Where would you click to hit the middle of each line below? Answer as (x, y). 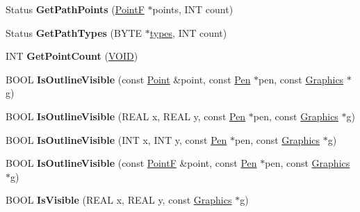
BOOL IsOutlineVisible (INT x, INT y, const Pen (116, 139)
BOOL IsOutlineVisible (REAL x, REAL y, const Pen (126, 116)
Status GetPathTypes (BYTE (74, 32)
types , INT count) (188, 32)
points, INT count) (193, 9)
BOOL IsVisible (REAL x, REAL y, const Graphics (119, 200)
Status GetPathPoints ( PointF (75, 9)
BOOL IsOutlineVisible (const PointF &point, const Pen (131, 163)
